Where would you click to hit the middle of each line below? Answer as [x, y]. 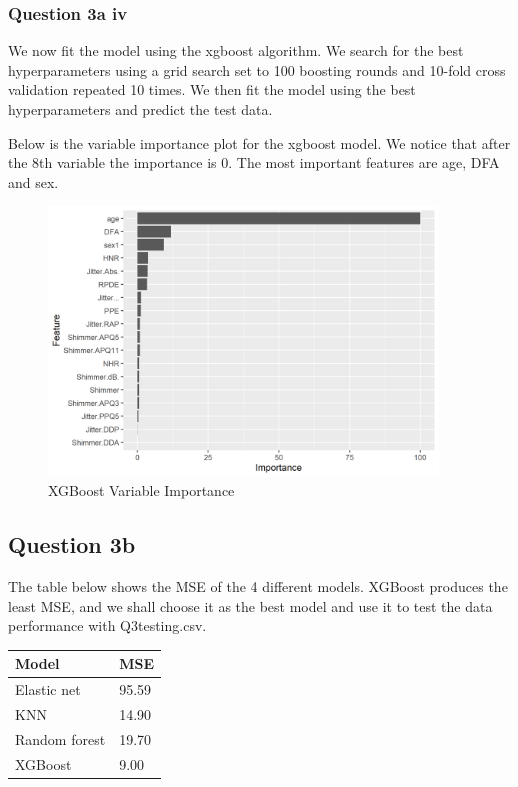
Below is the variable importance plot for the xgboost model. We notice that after [259, 142]
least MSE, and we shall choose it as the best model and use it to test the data [250, 605]
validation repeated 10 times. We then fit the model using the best [212, 89]
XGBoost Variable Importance [141, 490]
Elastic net [48, 689]
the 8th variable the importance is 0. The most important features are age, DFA [254, 162]
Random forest [60, 738]
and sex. [33, 181]
